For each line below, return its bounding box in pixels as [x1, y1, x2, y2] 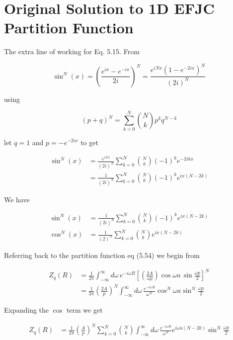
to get [80, 137, 98, 147]
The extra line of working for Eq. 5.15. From [4, 46, 140, 57]
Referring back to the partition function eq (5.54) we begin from [4, 250, 200, 260]
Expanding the [4, 305, 49, 315]
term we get [66, 305, 103, 315]
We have [4, 194, 30, 204]
